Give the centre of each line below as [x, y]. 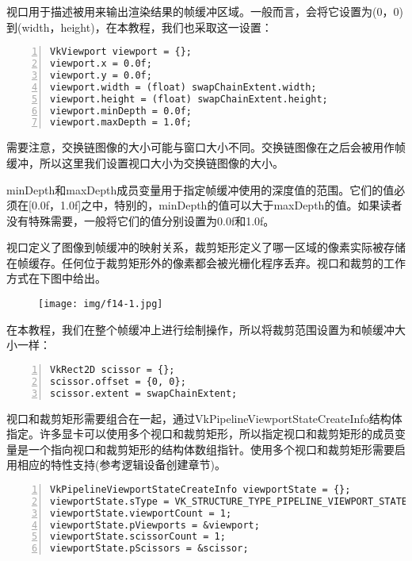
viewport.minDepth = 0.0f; [121, 111]
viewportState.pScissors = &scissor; [149, 549]
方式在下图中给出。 [56, 278]
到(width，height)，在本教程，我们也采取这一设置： [139, 27]
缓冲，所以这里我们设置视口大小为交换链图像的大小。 [145, 162]
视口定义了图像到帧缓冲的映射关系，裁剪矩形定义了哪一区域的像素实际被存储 [206, 247]
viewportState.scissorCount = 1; [138, 537]
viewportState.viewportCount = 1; [141, 513]
